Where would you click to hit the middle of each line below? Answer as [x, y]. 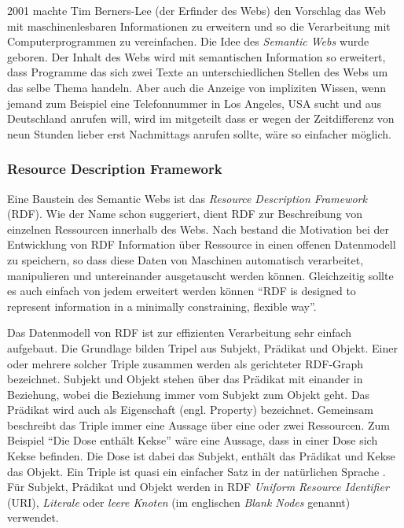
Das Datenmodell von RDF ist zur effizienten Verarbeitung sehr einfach [180, 332]
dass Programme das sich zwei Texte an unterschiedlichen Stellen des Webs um [198, 72]
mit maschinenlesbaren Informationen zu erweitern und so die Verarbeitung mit [199, 26]
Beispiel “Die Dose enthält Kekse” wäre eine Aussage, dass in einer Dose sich [193, 440]
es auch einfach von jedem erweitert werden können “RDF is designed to [182, 291]
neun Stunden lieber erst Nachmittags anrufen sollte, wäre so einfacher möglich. [199, 133]
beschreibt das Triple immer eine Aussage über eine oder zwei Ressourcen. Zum [198, 425]
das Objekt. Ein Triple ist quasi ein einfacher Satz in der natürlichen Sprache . [196, 471]
